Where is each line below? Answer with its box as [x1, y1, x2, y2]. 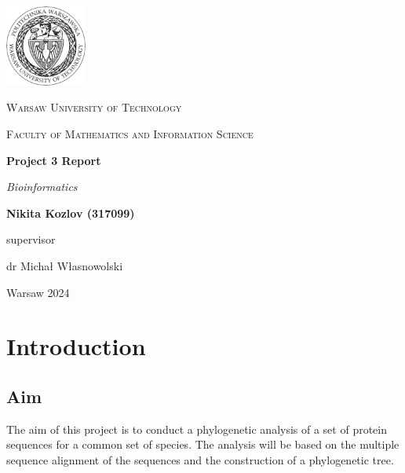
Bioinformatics [6, 178, 78, 195]
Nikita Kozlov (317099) [6, 204, 135, 221]
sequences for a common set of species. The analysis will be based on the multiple [6, 436, 400, 453]
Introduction [6, 330, 146, 362]
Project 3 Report [6, 152, 101, 168]
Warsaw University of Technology [6, 99, 182, 115]
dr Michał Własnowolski [6, 257, 123, 273]
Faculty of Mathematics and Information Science [6, 125, 254, 141]
